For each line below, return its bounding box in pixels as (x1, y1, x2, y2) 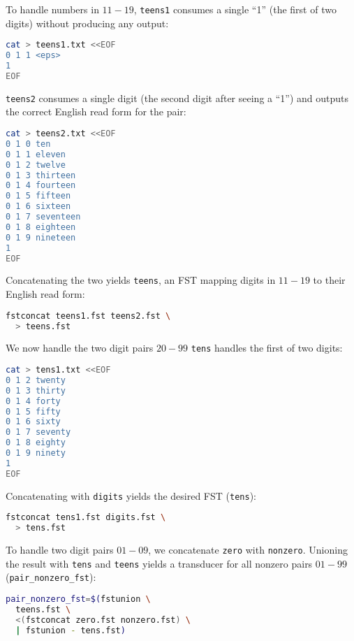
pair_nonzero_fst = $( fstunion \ (6, 594, 151, 605)
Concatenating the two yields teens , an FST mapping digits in (6, 273, 276, 287)
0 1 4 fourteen (6, 180, 76, 191)
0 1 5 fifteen (6, 191, 71, 201)
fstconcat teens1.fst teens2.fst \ (6, 310, 171, 321)
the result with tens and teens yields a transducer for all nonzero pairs (6, 556, 313, 570)
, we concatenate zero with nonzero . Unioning (148, 542, 348, 557)
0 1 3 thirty (6, 385, 66, 396)
